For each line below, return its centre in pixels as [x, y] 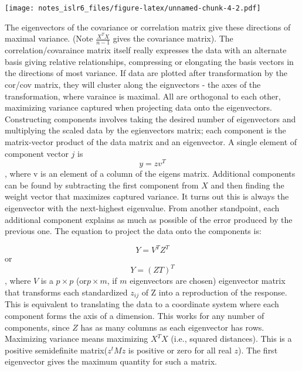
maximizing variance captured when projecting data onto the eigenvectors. [139, 107]
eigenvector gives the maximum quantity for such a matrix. [111, 361]
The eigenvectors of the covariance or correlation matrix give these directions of [148, 27]
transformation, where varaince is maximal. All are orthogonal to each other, [143, 96]
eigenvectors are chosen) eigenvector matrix [208, 281]
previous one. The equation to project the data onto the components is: [133, 231]
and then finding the [247, 185]
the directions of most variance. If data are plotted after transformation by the [146, 73]
